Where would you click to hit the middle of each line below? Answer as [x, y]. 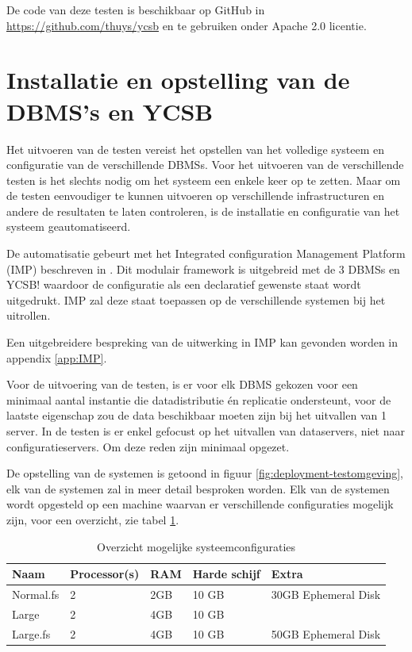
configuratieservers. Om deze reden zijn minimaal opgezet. [148, 446]
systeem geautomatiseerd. [69, 226]
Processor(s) [105, 574]
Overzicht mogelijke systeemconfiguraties [196, 546]
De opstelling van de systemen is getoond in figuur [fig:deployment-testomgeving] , [205, 473]
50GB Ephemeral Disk [326, 633]
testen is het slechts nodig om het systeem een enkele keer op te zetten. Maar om [204, 180]
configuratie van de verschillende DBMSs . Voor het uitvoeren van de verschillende [205, 165]
